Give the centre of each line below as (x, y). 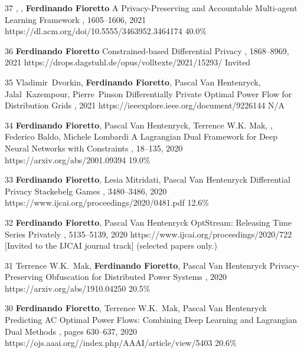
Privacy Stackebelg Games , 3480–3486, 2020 (86, 191)
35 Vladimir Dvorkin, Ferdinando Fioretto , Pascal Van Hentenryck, (133, 82)
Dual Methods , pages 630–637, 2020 (71, 331)
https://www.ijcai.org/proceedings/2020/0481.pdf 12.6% (107, 202)
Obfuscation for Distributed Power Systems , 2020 (136, 277)
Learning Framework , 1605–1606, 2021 (76, 19)
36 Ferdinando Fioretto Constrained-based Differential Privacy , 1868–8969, (147, 50)
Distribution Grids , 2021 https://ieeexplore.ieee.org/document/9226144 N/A (145, 105)
